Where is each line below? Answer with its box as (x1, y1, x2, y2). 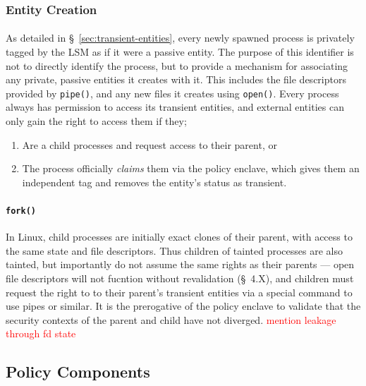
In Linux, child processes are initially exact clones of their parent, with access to (6, 229, 353, 244)
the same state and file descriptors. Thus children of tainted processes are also (6, 243, 343, 258)
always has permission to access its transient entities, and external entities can (6, 99, 344, 114)
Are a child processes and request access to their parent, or (22, 137, 277, 152)
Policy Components (6, 361, 150, 382)
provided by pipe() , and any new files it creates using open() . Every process (6, 85, 339, 100)
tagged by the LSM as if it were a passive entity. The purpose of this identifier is (6, 44, 354, 59)
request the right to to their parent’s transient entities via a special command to (6, 284, 353, 299)
